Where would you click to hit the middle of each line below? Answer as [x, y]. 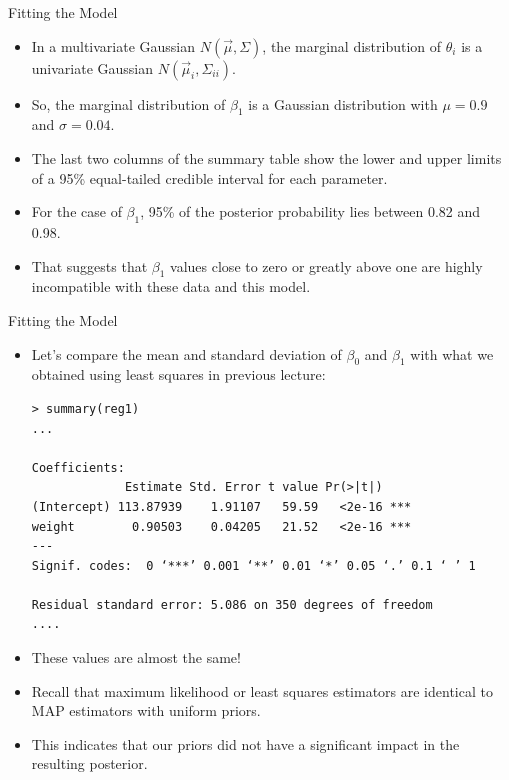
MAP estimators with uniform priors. [146, 710]
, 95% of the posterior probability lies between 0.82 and [310, 211]
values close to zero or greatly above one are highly [326, 265]
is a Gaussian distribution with [343, 103]
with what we [452, 353]
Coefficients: [78, 467]
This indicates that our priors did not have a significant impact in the [245, 743]
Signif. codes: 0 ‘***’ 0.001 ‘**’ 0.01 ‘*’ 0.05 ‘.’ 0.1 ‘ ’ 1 [253, 565]
